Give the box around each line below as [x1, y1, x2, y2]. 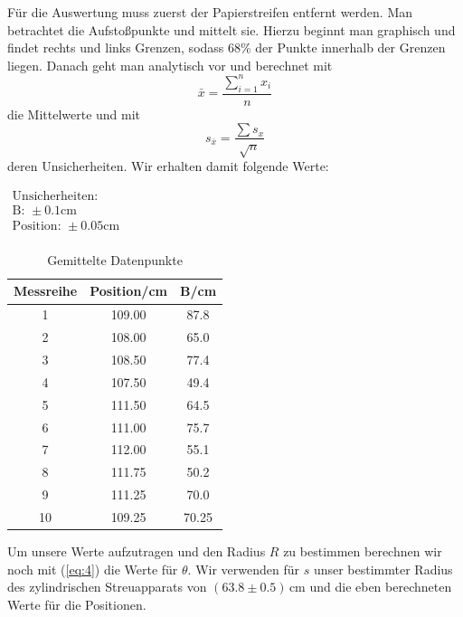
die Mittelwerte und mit [7, 104, 141, 123]
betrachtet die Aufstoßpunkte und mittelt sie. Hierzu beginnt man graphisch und [7, 20, 456, 39]
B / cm [179, 281, 217, 300]
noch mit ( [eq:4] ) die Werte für [7, 559, 178, 578]
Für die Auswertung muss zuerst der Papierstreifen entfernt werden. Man [7, 3, 413, 21]
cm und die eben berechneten [288, 577, 452, 596]
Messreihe [14, 281, 78, 300]
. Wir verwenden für [187, 559, 299, 578]
